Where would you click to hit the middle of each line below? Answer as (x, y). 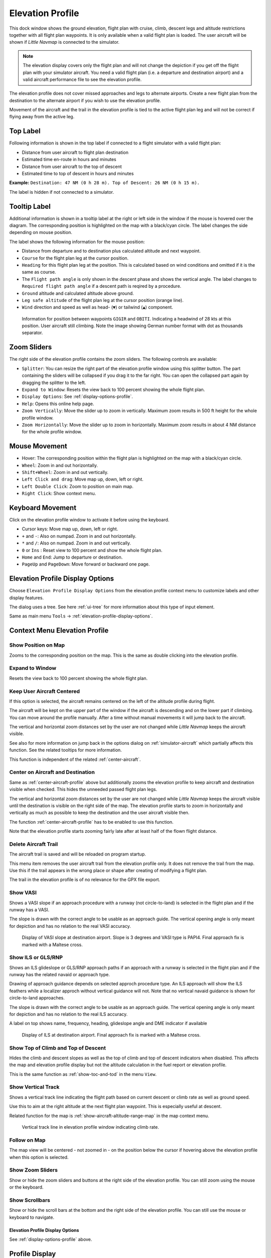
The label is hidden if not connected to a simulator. (61, 192)
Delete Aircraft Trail (34, 844)
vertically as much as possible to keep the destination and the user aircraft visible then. (99, 813)
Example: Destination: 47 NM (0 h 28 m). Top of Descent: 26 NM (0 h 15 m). (105, 183)
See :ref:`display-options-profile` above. (51, 1239)
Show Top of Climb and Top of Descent (58, 1048)
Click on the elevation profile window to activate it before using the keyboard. (89, 520)
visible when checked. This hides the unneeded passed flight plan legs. (83, 790)
